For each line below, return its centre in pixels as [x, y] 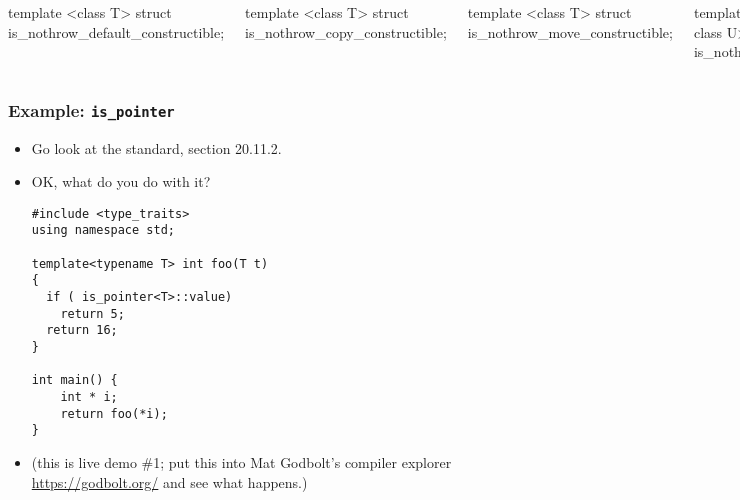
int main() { [74, 380]
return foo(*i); [114, 413]
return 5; [92, 313]
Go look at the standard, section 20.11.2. [156, 147]
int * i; [89, 396]
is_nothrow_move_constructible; [570, 31]
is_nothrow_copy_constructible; [346, 31]
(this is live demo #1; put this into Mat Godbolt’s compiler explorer [241, 461]
